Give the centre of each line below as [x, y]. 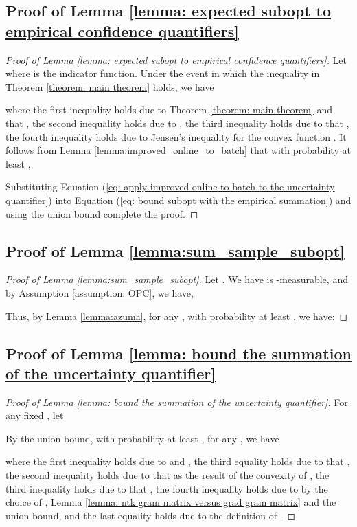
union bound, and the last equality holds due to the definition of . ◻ [151, 515]
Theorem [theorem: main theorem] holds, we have [110, 86]
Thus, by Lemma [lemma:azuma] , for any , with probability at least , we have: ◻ [177, 316]
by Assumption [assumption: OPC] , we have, [100, 292]
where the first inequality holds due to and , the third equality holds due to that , [178, 461]
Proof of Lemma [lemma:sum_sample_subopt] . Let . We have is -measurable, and [177, 279]
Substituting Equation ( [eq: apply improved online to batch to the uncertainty [170, 187]
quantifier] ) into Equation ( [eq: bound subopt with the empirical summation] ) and [178, 200]
